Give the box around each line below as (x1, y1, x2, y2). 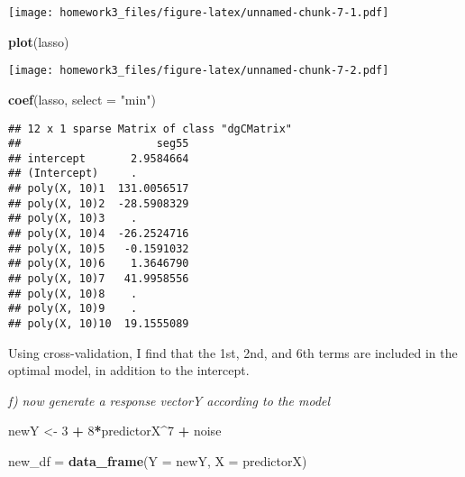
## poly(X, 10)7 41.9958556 (8, 272, 189, 286)
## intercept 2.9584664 (8, 151, 189, 165)
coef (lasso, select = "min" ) (8, 89, 156, 108)
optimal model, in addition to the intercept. (8, 361, 250, 380)
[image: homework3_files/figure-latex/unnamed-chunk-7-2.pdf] (8, 64, 389, 78)
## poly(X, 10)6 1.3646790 (8, 257, 189, 271)
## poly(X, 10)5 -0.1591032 (8, 242, 189, 255)
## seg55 (8, 137, 189, 151)
